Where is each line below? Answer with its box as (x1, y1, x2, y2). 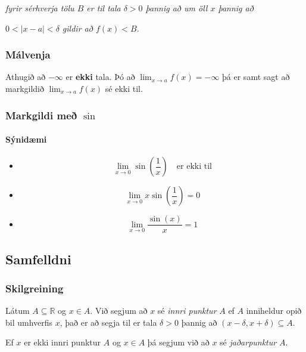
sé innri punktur (157, 304, 217, 317)
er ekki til (176, 162, 212, 171)
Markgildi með (5, 107, 77, 122)
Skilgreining (5, 281, 64, 295)
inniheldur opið (246, 304, 302, 317)
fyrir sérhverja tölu (5, 2, 74, 14)
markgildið (5, 82, 45, 94)
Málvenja (5, 47, 51, 62)
